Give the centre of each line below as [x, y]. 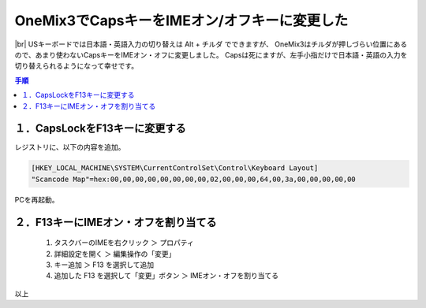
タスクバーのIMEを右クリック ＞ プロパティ [124, 243]
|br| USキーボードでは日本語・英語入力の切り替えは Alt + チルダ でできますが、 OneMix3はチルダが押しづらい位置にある [211, 44]
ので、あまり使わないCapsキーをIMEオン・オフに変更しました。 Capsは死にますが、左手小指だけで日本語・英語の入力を [211, 54]
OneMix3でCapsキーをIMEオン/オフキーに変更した [181, 20]
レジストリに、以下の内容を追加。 [70, 147]
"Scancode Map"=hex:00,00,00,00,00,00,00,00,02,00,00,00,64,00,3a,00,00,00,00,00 [194, 179]
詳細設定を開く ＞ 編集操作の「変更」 [115, 254]
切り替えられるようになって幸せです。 [76, 66]
